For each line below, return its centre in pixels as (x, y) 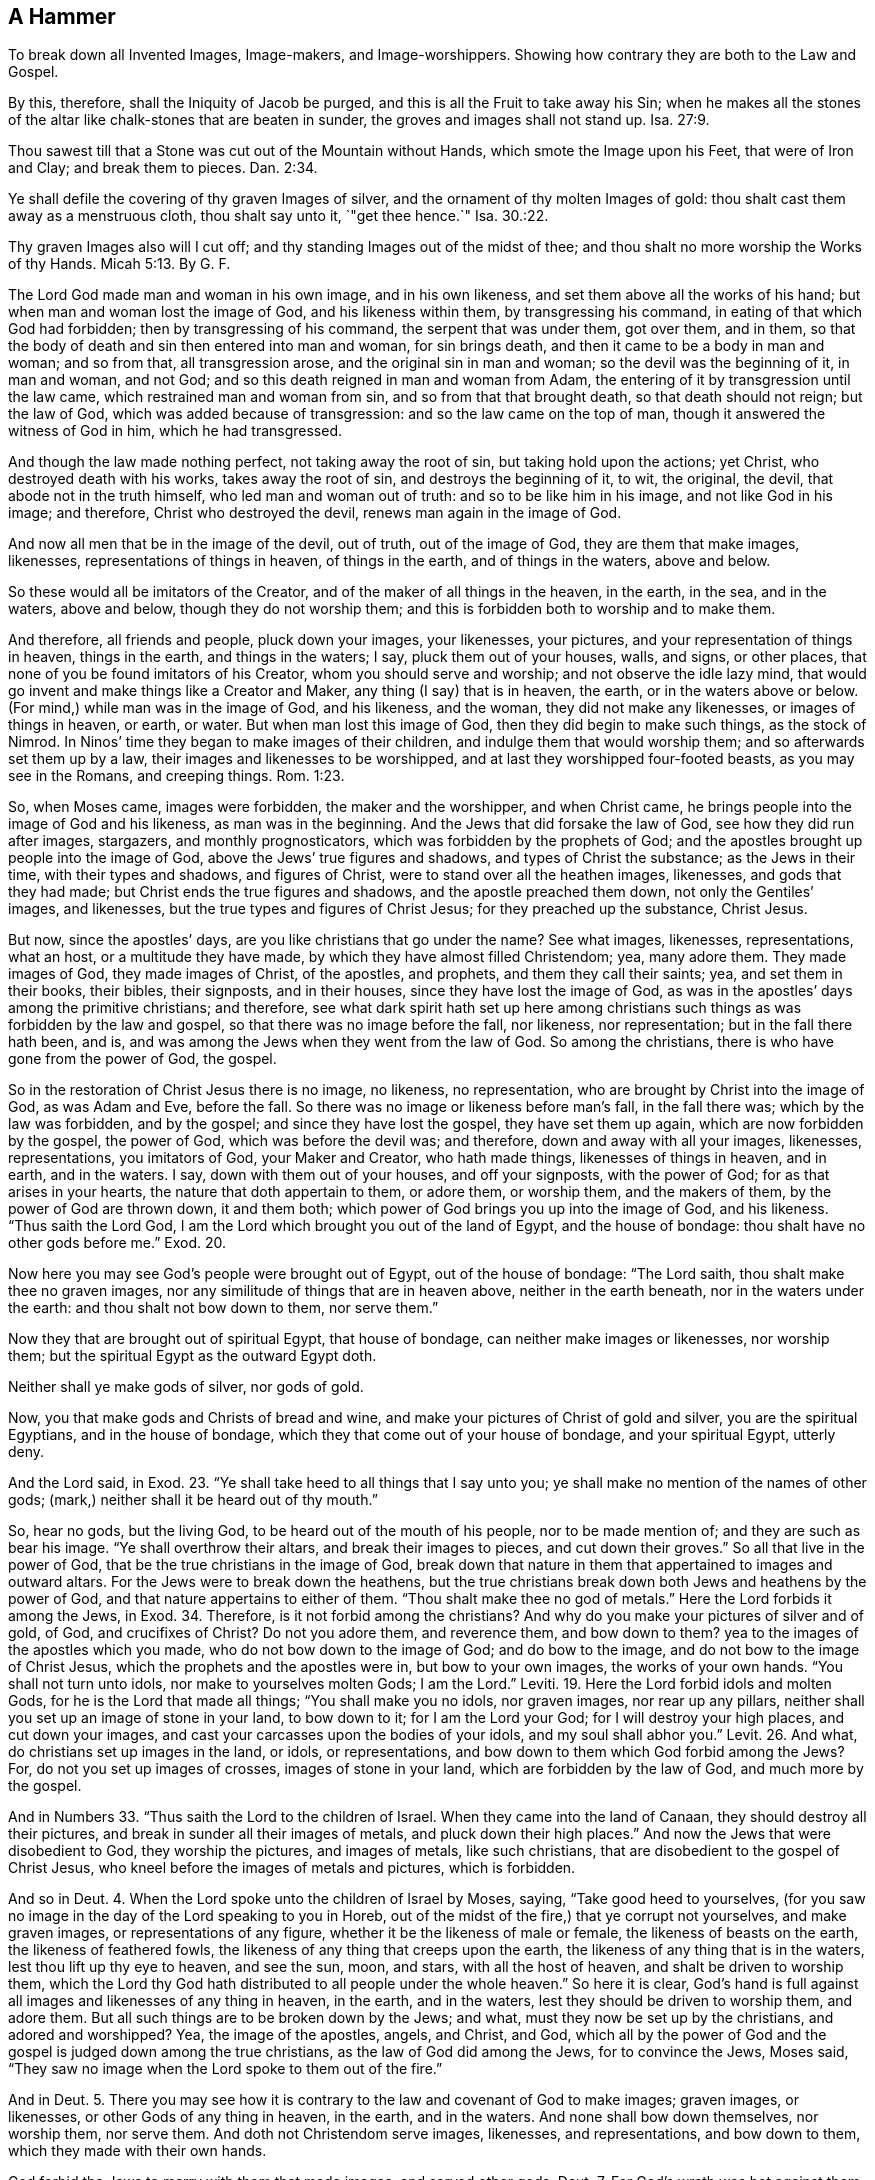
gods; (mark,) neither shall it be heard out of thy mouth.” (193, 1500)
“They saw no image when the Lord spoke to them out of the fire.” (225, 2069)
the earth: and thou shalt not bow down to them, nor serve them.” (223, 1308)
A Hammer (62, 16)
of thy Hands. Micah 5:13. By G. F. (119, 264)
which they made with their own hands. (137, 2151)
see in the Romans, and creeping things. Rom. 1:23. (176, 776)
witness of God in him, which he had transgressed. (175, 431)
